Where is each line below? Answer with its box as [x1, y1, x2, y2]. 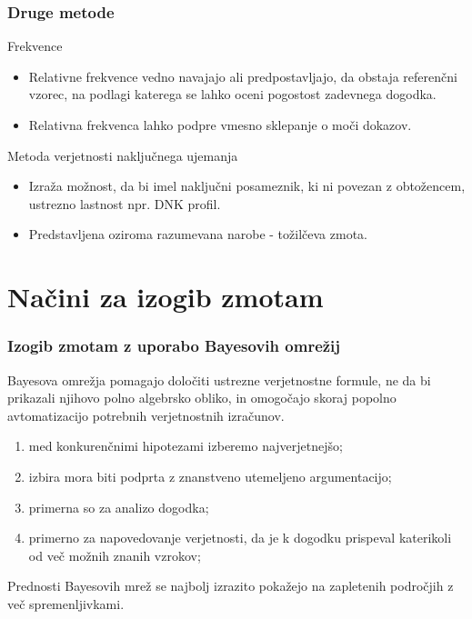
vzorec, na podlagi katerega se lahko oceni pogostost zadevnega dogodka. [28, 85, 437, 104]
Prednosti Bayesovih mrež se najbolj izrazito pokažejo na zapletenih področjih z [7, 576, 454, 595]
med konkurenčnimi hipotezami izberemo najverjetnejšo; [28, 436, 343, 455]
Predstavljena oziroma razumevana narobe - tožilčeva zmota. [28, 225, 367, 244]
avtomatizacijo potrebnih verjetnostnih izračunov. [7, 405, 285, 424]
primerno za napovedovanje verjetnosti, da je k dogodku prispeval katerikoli [28, 528, 452, 547]
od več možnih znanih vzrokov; [28, 545, 201, 564]
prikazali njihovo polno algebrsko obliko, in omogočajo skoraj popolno [7, 388, 397, 407]
